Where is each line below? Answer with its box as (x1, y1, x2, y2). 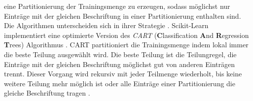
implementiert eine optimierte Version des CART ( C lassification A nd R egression (4, 30, 249, 40)
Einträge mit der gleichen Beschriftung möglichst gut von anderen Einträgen (4, 59, 235, 69)
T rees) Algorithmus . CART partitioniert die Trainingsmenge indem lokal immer (4, 39, 249, 50)
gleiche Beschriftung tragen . (4, 88, 90, 98)
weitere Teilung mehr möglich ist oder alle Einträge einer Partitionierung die (4, 78, 235, 88)
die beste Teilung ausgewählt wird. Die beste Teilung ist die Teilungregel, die (4, 49, 237, 59)
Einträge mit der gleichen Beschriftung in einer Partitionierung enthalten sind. (4, 10, 241, 21)
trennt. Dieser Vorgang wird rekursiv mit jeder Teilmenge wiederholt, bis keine (4, 68, 242, 79)
